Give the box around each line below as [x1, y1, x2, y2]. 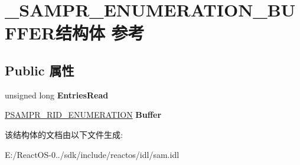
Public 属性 [5, 61, 74, 79]
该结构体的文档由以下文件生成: [5, 128, 123, 140]
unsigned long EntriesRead [5, 88, 109, 101]
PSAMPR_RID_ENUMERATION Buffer [5, 108, 162, 121]
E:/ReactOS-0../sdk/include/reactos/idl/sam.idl [5, 148, 180, 160]
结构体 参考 [55, 21, 145, 45]
